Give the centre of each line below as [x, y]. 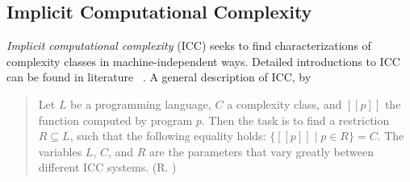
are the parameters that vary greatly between [261, 151]
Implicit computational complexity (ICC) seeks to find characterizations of [189, 45]
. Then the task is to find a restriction [295, 120]
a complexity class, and [284, 103]
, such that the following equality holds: [168, 136]
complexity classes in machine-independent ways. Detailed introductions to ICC [203, 61]
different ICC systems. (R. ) [107, 167]
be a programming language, [141, 103]
